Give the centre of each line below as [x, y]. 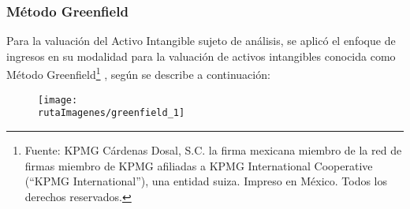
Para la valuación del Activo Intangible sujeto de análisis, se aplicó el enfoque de [201, 41]
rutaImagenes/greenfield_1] [112, 113]
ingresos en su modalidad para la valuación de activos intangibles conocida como [201, 56]
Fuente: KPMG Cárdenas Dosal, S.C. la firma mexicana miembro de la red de [213, 149]
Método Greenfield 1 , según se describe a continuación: [138, 73]
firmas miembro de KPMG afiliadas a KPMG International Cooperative [199, 165]
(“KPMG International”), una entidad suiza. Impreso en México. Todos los [206, 181]
